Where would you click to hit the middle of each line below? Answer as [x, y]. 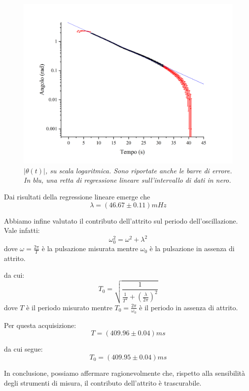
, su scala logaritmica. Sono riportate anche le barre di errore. [139, 170]
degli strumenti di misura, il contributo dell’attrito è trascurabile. [103, 382]
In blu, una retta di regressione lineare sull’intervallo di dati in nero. [127, 180]
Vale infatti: [22, 230]
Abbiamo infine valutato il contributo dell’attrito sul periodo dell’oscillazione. [121, 220]
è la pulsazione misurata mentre [90, 248]
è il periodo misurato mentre [69, 307]
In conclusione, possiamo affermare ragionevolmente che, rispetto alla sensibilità [125, 373]
